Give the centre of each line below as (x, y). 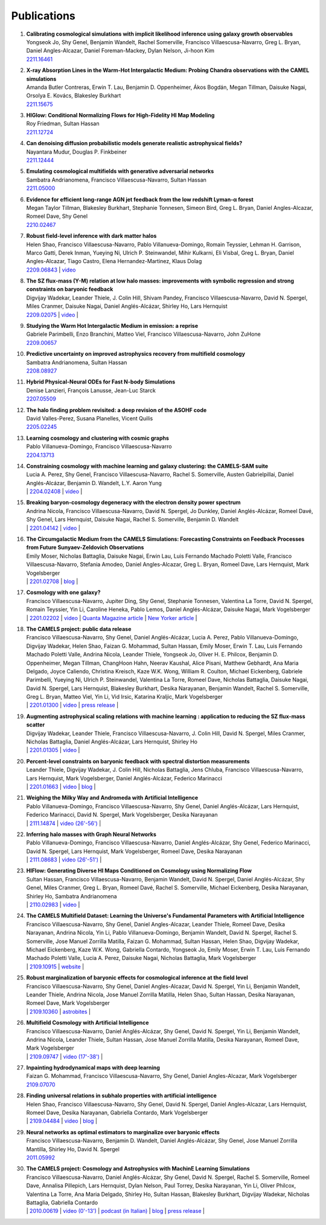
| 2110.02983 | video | (53, 905)
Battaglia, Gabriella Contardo (62, 1202)
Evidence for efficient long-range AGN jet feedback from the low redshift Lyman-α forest (140, 199)
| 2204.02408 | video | (54, 492)
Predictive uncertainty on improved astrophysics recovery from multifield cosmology (136, 354)
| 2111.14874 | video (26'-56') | (64, 823)
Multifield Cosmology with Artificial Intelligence (88, 1023)
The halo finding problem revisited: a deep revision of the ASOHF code (117, 410)
